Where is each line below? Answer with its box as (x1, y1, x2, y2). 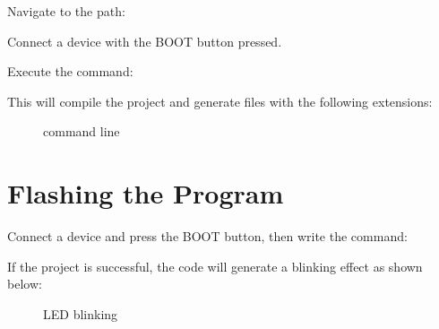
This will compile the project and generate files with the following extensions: (7, 91, 433, 110)
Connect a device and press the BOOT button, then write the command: (7, 227, 408, 246)
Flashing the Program (7, 175, 284, 212)
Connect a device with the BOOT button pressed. (7, 31, 282, 50)
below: (7, 274, 42, 293)
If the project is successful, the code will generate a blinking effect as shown (7, 256, 423, 275)
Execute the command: (7, 62, 133, 81)
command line (43, 122, 120, 141)
